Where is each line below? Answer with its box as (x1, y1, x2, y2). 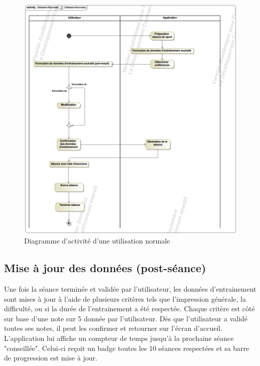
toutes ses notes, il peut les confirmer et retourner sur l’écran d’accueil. (4, 323, 223, 333)
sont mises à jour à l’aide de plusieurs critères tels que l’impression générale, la (4, 293, 246, 304)
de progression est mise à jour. (4, 352, 97, 363)
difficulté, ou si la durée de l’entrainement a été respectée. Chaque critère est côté (4, 303, 255, 314)
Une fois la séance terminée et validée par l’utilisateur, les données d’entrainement (4, 284, 256, 294)
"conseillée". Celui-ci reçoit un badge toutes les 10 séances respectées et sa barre (4, 342, 249, 353)
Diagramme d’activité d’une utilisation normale (24, 235, 170, 246)
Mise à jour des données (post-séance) (4, 260, 206, 276)
